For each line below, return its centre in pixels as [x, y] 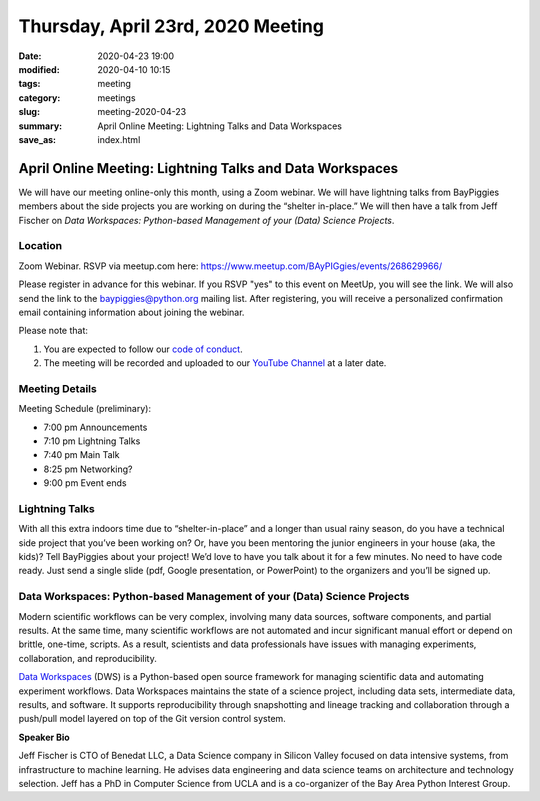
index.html [119, 139]
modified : [39, 69]
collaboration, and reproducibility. [87, 658]
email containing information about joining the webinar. [131, 312]
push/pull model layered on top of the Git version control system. [152, 719]
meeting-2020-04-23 [142, 112]
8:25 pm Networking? [88, 469]
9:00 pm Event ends [85, 483]
